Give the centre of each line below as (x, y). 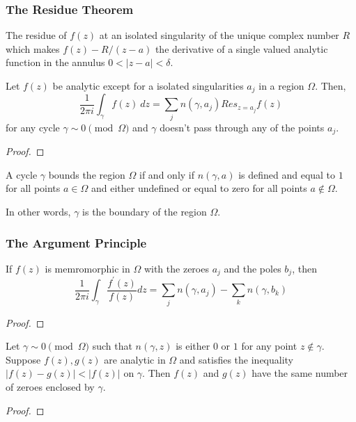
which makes (33, 48)
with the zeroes (176, 268)
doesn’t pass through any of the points (242, 127)
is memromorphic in (87, 268)
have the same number (300, 373)
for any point (269, 346)
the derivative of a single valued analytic (241, 48)
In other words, (38, 212)
